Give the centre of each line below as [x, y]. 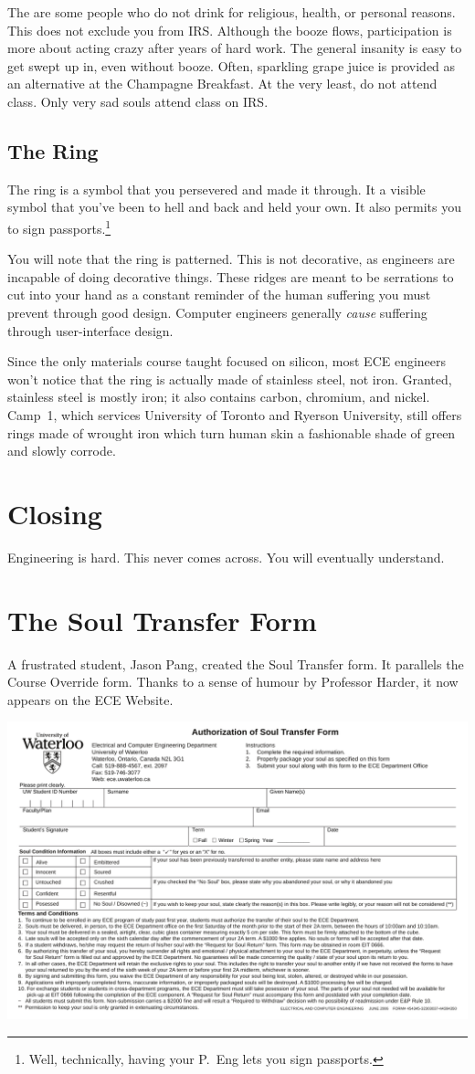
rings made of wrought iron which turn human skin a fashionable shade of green [232, 432]
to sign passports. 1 [59, 226]
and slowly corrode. [62, 451]
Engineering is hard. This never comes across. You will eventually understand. [226, 557]
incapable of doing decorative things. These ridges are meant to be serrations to [231, 276]
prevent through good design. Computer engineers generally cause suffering [217, 312]
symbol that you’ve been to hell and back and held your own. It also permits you [234, 207]
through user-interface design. [90, 330]
